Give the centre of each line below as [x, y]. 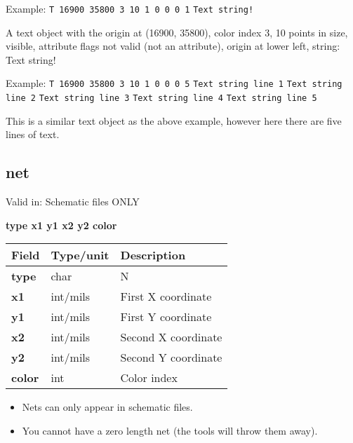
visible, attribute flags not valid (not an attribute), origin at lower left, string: [173, 46]
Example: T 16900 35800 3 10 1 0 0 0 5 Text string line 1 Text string [174, 83]
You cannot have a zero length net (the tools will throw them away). [170, 430]
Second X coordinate [171, 337]
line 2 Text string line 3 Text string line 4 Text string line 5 [161, 98]
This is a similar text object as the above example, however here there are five [174, 120]
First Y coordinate [166, 317]
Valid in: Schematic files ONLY [73, 202]
